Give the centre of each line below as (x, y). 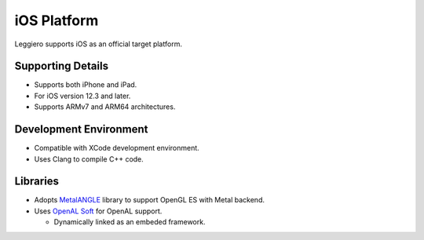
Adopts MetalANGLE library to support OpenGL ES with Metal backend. (149, 200)
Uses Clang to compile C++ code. (89, 159)
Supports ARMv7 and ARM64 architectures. (105, 107)
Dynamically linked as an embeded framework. (130, 222)
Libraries (37, 182)
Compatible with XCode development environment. (117, 148)
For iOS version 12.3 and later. (82, 96)
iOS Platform (57, 20)
